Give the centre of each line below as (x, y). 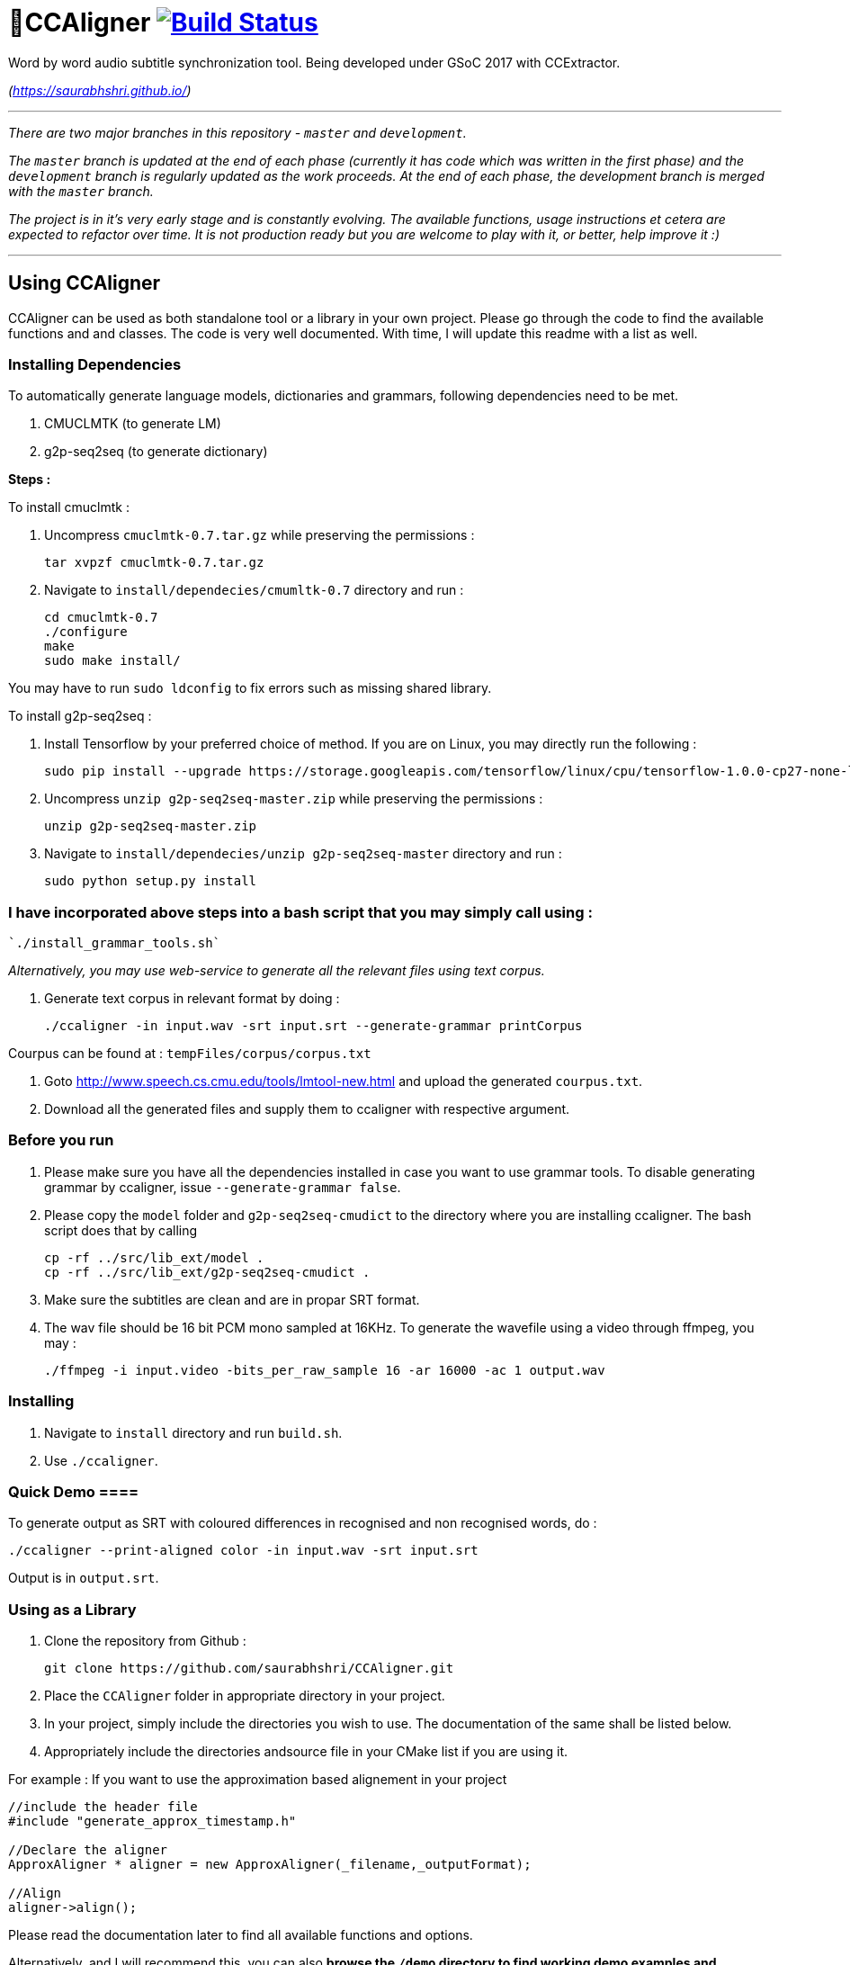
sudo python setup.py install (151, 881)
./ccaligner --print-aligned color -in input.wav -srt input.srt (243, 1551)
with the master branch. (81, 191)
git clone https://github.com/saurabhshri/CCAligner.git (249, 1669)
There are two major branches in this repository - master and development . (237, 132)
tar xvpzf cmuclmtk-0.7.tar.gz (154, 563)
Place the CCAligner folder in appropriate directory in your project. (245, 1696)
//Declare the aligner (88, 1850)
